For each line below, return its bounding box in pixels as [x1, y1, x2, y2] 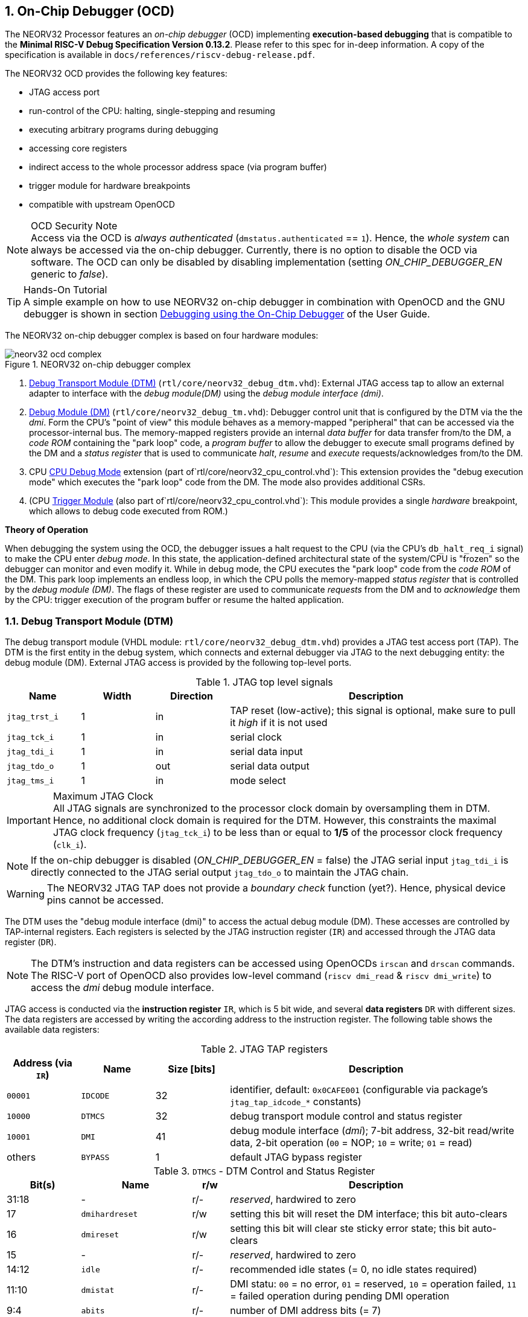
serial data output [230, 760, 310, 773]
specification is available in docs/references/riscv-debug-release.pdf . [5, 49, 315, 60]
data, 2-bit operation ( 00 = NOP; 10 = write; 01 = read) [230, 1137, 472, 1149]
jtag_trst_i [7, 712, 59, 721]
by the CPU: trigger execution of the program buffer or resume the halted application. [5, 595, 344, 605]
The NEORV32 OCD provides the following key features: [5, 68, 227, 79]
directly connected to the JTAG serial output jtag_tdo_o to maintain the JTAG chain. [31, 866, 409, 879]
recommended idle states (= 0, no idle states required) [230, 1263, 477, 1276]
